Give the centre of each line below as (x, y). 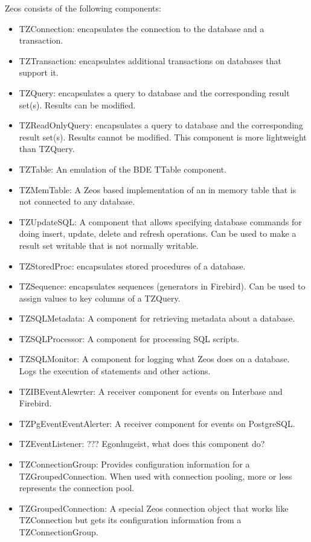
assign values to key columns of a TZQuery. (100, 298)
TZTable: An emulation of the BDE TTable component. (123, 169)
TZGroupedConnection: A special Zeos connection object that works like (154, 508)
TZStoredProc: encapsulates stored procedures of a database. (132, 266)
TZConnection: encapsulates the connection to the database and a (142, 28)
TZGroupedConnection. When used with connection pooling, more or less (155, 476)
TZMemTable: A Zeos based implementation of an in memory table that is (158, 189)
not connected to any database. (77, 201)
